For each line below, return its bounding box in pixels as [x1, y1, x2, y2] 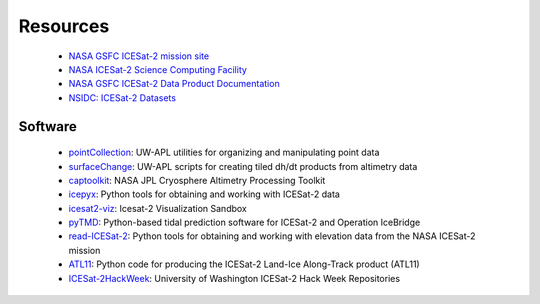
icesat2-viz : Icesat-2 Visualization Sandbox [68, 202, 247, 214]
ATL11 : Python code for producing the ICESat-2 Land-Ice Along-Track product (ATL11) [68, 258, 420, 270]
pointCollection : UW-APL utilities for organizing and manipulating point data [68, 146, 380, 159]
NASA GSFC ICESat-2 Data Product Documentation [68, 78, 280, 90]
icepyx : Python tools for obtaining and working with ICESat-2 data [68, 188, 340, 200]
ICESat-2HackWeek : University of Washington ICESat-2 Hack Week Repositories [68, 272, 400, 284]
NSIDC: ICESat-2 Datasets [68, 91, 177, 104]
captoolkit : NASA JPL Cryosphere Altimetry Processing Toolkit [68, 174, 326, 186]
